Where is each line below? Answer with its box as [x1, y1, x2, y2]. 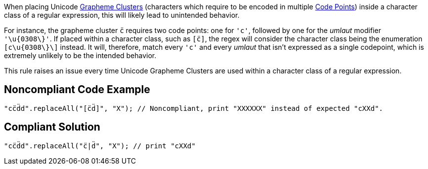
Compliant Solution [4, 121, 100, 134]
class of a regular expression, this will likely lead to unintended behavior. [4, 11, 240, 19]
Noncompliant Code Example [4, 83, 150, 96]
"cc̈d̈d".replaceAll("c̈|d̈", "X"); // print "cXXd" [4, 141, 196, 150]
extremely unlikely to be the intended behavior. [4, 51, 157, 60]
